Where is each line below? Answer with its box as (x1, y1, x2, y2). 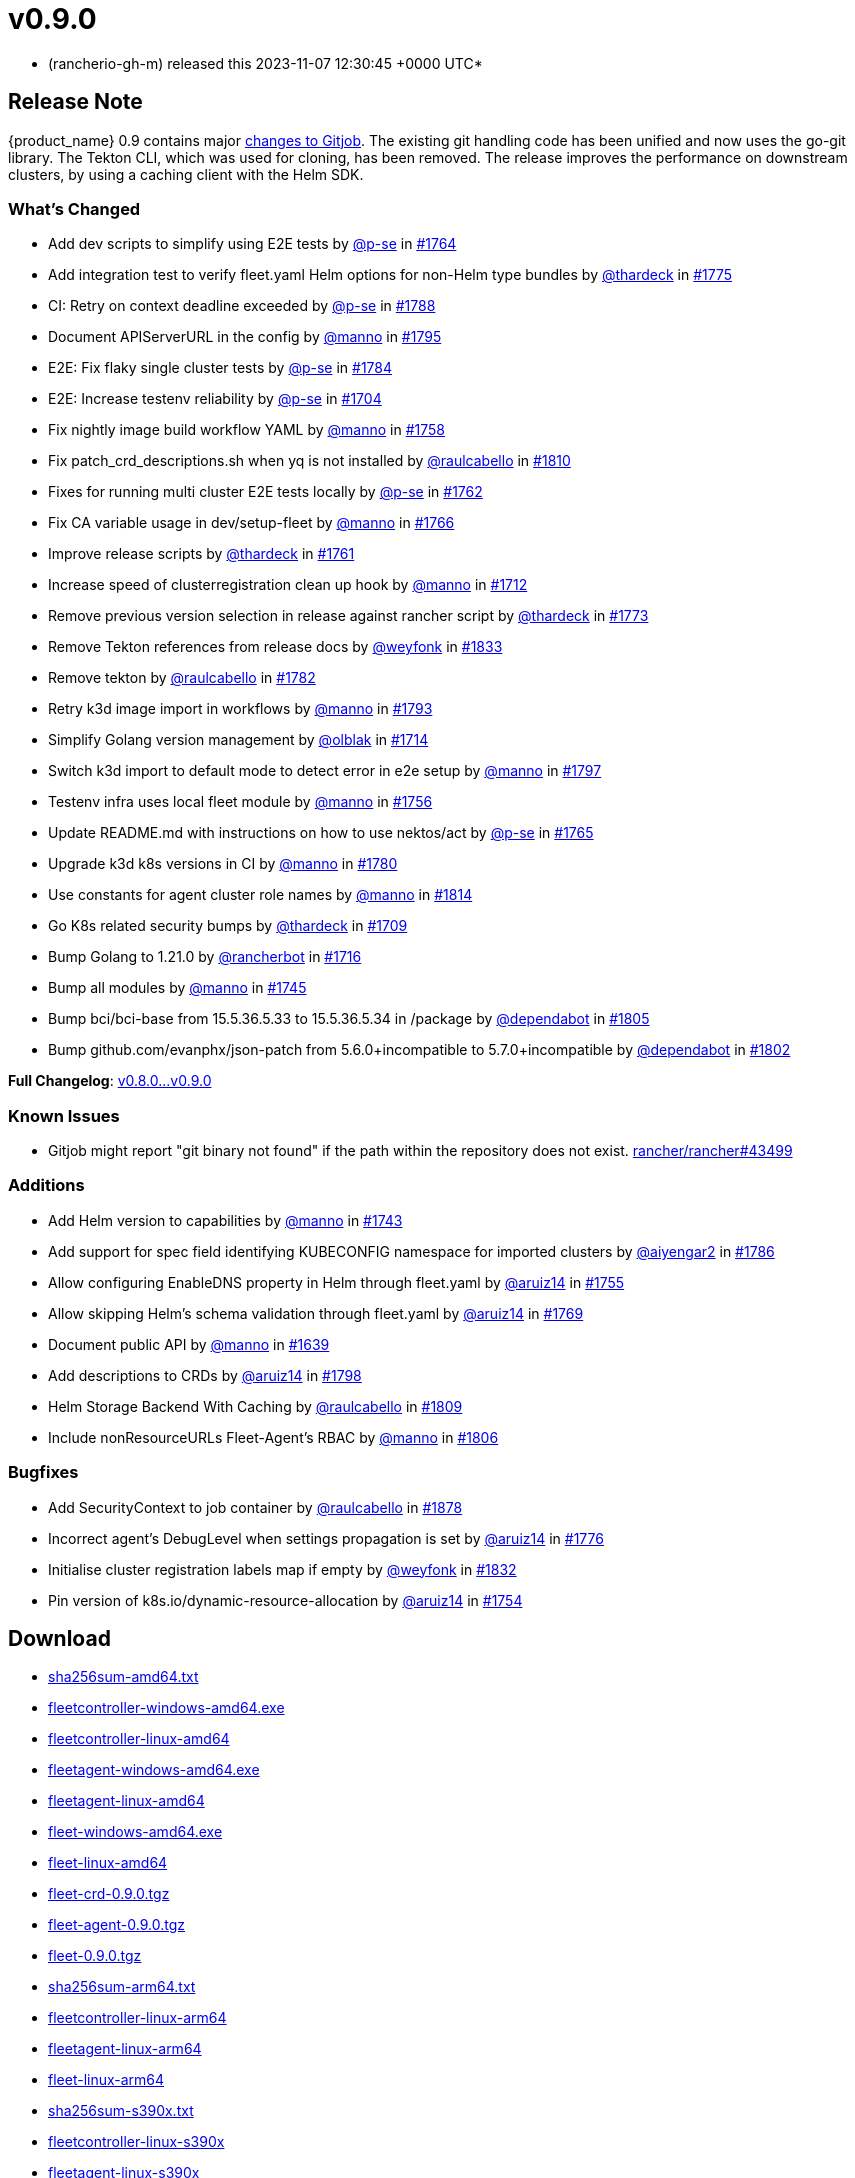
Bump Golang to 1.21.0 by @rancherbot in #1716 (48, 948, 362, 966)
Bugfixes (8, 1462, 79, 1483)
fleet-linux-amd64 (48, 1854, 168, 1872)
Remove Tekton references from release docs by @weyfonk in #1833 (48, 638, 503, 656)
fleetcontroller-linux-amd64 (48, 1730, 230, 1748)
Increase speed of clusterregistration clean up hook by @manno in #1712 (48, 576, 528, 594)
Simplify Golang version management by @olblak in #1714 (48, 731, 429, 749)
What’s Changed (8, 198, 141, 219)
